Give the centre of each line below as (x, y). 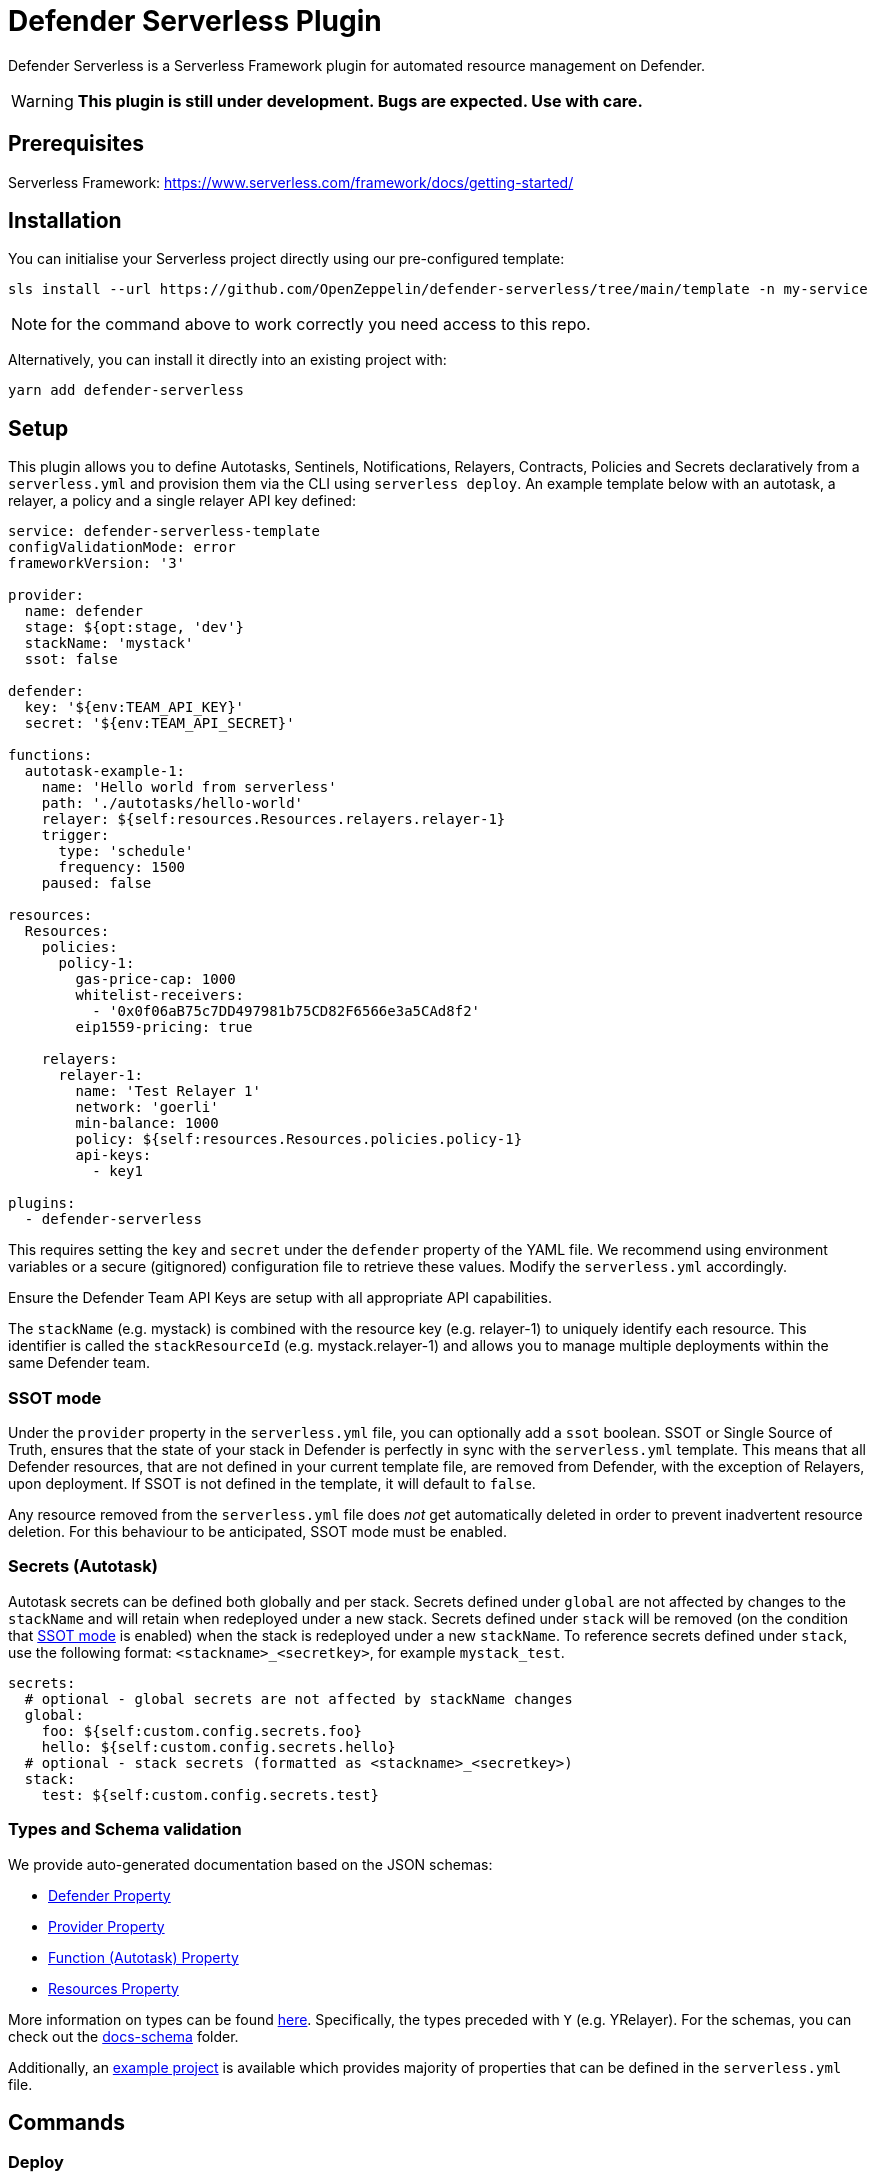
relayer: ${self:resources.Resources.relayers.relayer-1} (273, 819)
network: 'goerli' (147, 1107)
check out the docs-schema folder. (123, 2036)
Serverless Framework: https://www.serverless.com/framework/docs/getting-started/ (291, 182)
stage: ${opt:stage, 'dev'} (134, 627)
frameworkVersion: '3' (97, 563)
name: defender (83, 611)
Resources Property (113, 1988)
